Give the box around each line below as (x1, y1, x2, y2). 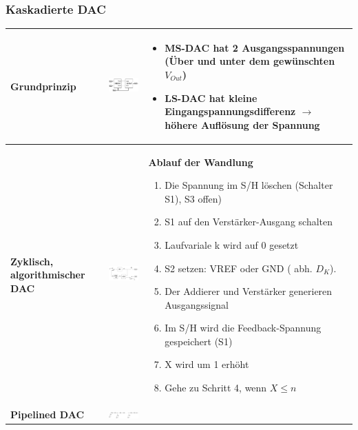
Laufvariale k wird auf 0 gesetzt (165, 237, 299, 252)
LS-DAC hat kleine (165, 90, 257, 105)
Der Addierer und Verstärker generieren (165, 284, 333, 298)
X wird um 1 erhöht (165, 357, 249, 371)
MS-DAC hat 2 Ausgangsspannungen (165, 40, 345, 54)
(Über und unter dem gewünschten (165, 54, 335, 68)
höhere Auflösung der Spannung (165, 117, 320, 132)
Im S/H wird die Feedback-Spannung (165, 320, 322, 335)
